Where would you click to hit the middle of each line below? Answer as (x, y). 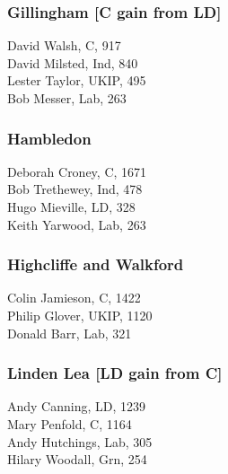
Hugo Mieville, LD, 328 (71, 206)
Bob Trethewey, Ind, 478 (75, 189)
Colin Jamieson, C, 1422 (74, 298)
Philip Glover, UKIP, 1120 (80, 315)
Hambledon (49, 138)
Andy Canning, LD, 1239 (77, 406)
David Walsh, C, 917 (64, 45)
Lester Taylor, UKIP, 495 (77, 80)
